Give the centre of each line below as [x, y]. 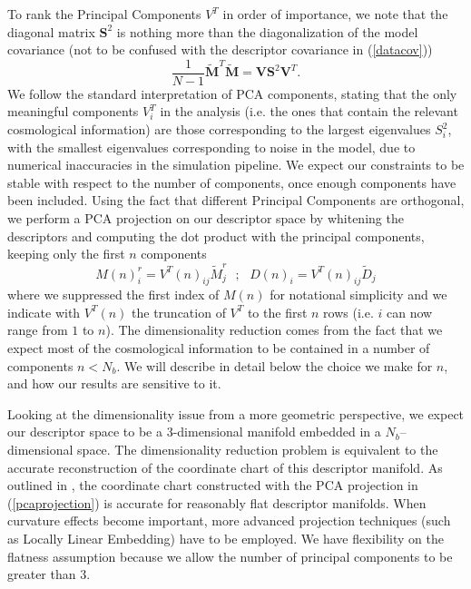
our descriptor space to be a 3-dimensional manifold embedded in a [194, 432]
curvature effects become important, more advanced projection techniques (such [229, 520]
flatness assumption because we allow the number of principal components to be [230, 556]
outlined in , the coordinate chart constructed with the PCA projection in [213, 485]
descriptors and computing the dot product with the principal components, [216, 236]
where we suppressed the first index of [113, 294]
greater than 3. [49, 574]
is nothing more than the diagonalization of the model [267, 31]
